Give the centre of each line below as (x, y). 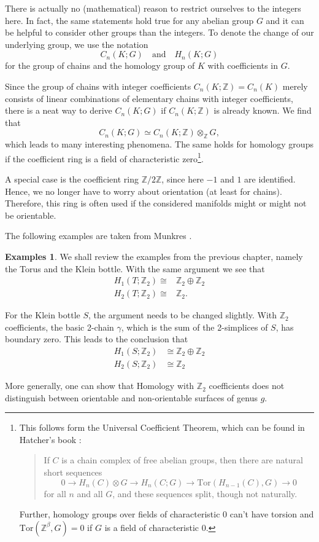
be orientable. (31, 215)
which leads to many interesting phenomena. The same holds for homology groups (159, 144)
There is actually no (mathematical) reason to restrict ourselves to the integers (153, 8)
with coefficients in (243, 65)
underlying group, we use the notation (77, 44)
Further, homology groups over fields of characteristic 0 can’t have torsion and (167, 514)
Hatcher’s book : (50, 439)
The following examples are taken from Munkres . (98, 236)
